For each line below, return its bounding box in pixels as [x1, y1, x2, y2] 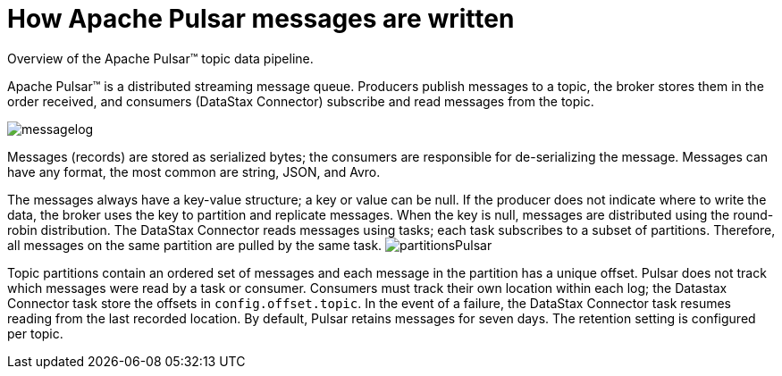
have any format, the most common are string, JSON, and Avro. [7, 163, 381, 180]
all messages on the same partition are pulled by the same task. [7, 237, 383, 253]
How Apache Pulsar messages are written [7, 4, 515, 34]
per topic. [7, 325, 63, 341]
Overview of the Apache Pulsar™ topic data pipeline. [7, 50, 314, 66]
